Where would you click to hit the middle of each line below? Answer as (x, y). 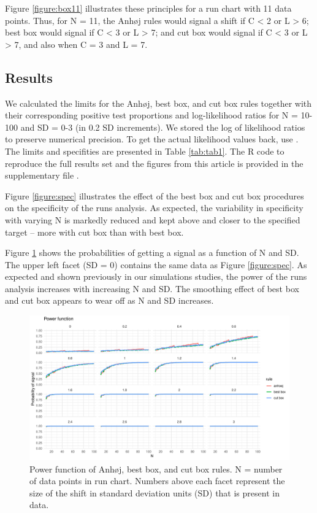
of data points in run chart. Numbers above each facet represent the (157, 481)
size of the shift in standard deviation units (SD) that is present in (155, 492)
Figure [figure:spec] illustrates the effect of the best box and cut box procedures (155, 195)
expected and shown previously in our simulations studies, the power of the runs (156, 276)
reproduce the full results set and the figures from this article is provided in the (154, 163)
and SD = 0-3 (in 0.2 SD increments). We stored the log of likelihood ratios (163, 127)
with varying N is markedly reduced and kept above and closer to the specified (153, 219)
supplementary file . (42, 175)
